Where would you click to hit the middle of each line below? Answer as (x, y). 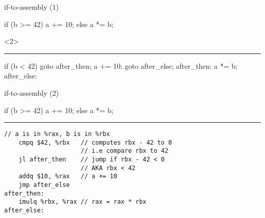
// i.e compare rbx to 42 (125, 151)
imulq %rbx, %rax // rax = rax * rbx (83, 202)
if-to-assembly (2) (32, 92)
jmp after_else (44, 185)
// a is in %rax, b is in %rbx (57, 134)
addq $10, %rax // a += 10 (68, 176)
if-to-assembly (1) (32, 7)
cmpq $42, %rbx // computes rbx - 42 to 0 (95, 142)
